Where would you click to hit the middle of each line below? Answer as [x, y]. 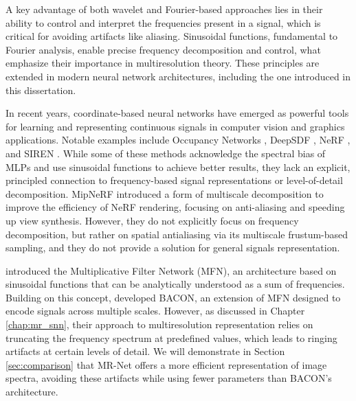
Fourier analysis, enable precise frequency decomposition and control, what [163, 49]
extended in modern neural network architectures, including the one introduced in [178, 76]
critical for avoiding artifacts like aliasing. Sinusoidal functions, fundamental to [172, 36]
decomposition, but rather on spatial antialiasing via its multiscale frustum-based [177, 234]
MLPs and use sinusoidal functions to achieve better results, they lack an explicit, [178, 167]
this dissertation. [41, 90]
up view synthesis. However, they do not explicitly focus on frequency [152, 220]
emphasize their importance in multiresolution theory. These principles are [163, 63]
